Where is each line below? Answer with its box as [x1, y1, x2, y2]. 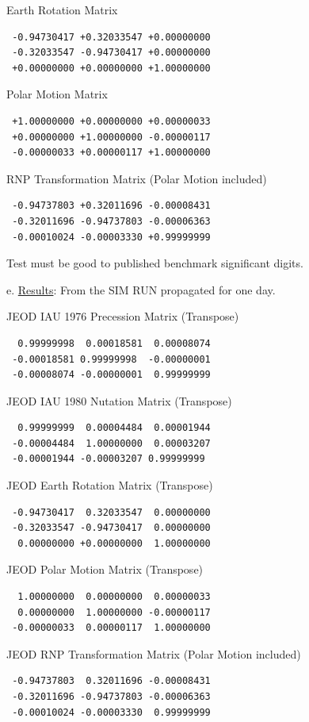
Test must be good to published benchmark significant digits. [6, 255, 303, 271]
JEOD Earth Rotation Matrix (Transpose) [6, 477, 213, 493]
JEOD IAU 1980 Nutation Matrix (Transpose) [6, 392, 232, 409]
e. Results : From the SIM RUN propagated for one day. [6, 281, 276, 298]
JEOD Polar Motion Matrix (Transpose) [6, 561, 204, 578]
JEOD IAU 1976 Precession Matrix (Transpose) [6, 308, 239, 325]
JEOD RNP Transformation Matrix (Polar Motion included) [6, 645, 301, 662]
